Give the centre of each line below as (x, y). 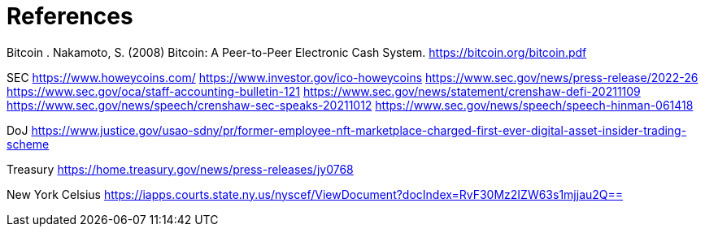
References (70, 16)
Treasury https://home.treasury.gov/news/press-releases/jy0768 (180, 169)
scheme (28, 144)
